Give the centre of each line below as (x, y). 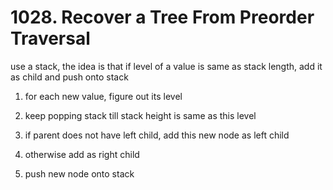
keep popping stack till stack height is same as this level (140, 115)
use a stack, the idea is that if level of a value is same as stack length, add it (166, 66)
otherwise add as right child (82, 154)
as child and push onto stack (69, 77)
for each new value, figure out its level (103, 96)
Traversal (50, 38)
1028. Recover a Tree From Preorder (162, 17)
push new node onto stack (79, 173)
